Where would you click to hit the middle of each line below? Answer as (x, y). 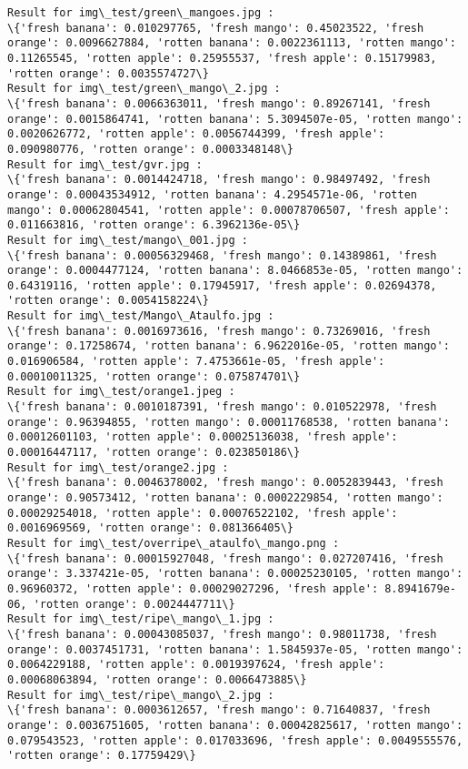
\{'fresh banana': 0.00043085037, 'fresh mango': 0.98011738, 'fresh (222, 634)
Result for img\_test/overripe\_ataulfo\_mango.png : (174, 543)
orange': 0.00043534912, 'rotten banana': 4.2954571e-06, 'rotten (213, 194)
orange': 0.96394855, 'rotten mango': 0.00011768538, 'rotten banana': (229, 422)
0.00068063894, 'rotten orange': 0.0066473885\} (157, 679)
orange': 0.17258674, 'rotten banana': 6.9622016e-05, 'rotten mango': (229, 346)
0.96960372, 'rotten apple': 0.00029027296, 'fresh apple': (193, 588)
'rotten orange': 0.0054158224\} (108, 301)
